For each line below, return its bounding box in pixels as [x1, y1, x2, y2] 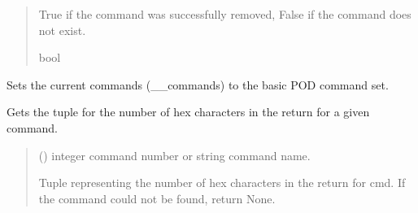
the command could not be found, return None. [38, 189, 276, 206]
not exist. [38, 21, 86, 38]
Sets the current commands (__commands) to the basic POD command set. [7, 76, 389, 93]
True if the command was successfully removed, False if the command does [38, 6, 411, 22]
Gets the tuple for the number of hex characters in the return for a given [7, 103, 370, 120]
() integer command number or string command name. [38, 146, 311, 163]
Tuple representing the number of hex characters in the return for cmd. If [38, 174, 406, 191]
